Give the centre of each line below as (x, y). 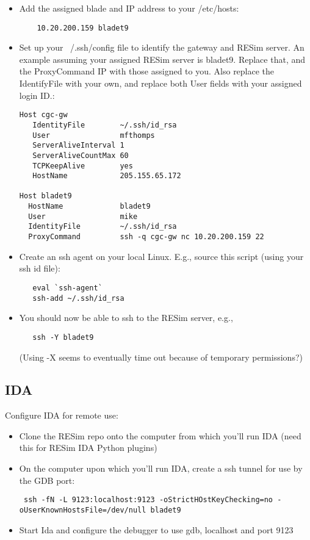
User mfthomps (94, 135)
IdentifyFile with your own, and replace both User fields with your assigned (160, 83)
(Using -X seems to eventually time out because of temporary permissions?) (161, 357)
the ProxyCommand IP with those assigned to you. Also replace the (147, 71)
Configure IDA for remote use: (62, 415)
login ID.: (37, 95)
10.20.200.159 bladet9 (83, 28)
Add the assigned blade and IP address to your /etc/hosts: (129, 8)
